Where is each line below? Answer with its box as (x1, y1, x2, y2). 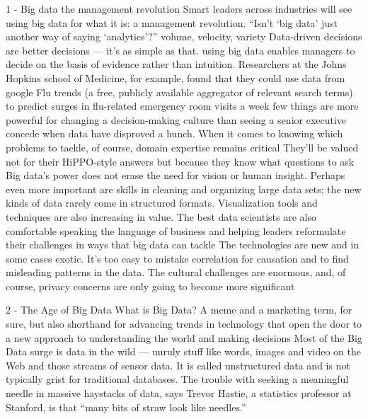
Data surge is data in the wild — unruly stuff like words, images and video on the (6, 344, 361, 359)
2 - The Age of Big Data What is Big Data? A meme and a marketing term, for (6, 302, 352, 317)
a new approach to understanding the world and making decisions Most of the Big (6, 330, 362, 345)
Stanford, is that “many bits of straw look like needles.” (6, 399, 246, 414)
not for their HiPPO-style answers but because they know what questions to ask (6, 154, 355, 168)
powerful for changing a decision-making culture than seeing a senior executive (6, 112, 347, 127)
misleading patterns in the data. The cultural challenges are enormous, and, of (6, 265, 346, 280)
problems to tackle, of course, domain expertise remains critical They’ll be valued (6, 139, 359, 154)
